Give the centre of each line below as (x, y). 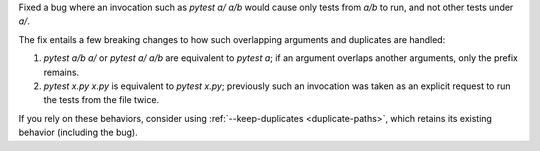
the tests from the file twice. (101, 100)
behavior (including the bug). (78, 132)
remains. (61, 72)
